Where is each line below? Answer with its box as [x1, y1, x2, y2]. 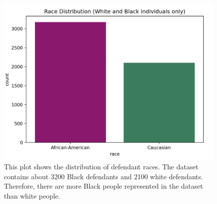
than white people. [4, 191, 60, 201]
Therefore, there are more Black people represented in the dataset [4, 181, 203, 191]
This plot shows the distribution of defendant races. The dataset [4, 161, 199, 172]
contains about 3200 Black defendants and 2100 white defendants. [4, 171, 203, 181]
